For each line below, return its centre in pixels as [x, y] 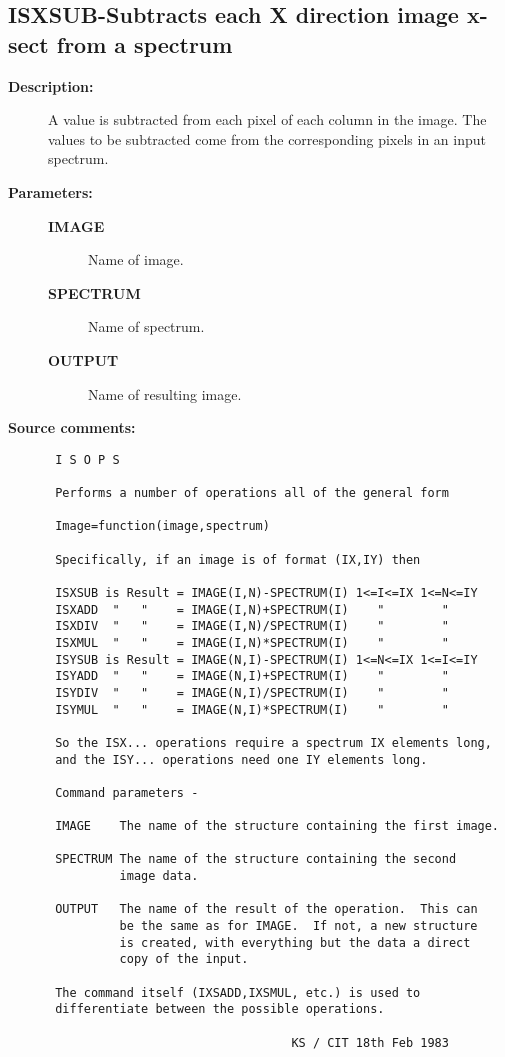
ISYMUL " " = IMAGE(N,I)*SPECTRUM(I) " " [252, 709]
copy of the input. [184, 959]
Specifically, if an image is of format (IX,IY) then [238, 559]
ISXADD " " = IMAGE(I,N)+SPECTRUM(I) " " [252, 609]
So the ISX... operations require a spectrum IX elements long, [273, 742]
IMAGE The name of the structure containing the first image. [277, 826]
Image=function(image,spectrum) [162, 526]
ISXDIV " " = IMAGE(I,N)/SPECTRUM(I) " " [252, 626]
